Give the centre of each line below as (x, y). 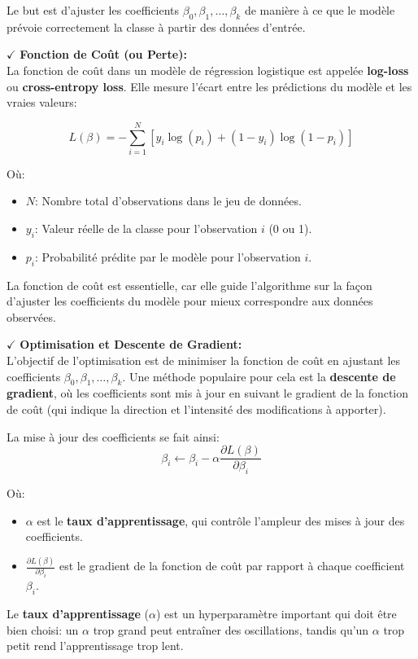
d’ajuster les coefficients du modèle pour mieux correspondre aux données (190, 301)
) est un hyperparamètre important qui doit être (276, 614)
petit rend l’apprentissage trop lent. (95, 646)
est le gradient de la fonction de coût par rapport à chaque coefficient (232, 566)
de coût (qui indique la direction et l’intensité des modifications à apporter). (196, 409)
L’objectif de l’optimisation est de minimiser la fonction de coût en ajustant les (204, 360)
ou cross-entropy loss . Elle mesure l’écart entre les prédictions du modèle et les (209, 86)
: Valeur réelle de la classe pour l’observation (146, 228)
